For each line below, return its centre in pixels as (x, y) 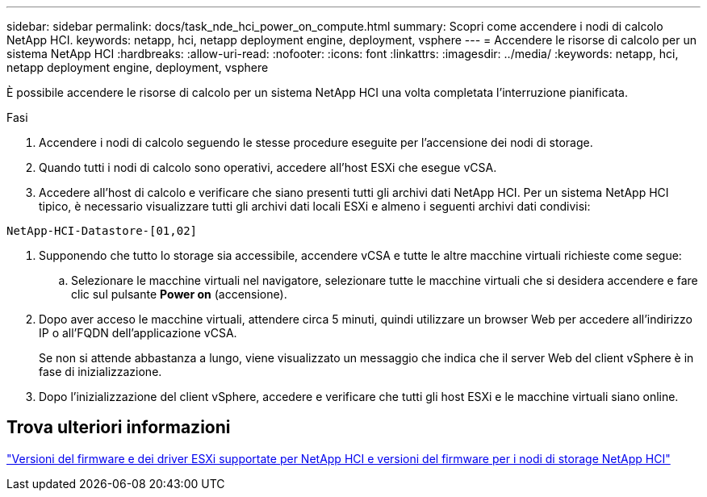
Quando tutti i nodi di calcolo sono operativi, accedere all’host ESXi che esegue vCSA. (268, 167)
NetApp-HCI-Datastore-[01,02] (102, 231)
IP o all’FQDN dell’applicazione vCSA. (138, 333)
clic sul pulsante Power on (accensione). (179, 294)
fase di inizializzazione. (100, 372)
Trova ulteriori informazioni (119, 428)
